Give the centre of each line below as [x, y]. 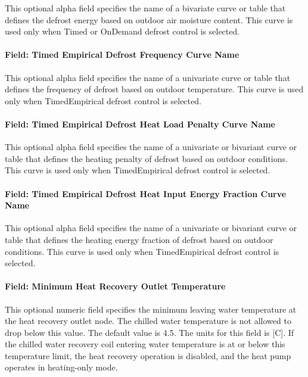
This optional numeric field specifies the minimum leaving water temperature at [151, 309]
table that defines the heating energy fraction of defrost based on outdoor [139, 239]
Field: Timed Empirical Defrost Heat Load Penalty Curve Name [140, 124]
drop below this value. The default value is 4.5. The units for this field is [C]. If [150, 332]
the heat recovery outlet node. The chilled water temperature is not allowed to [148, 321]
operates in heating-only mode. [61, 367]
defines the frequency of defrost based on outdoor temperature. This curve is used [154, 89]
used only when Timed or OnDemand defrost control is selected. [122, 31]
